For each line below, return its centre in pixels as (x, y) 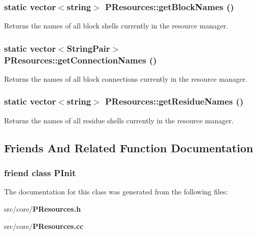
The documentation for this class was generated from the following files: (116, 192)
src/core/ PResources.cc (44, 226)
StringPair (88, 48)
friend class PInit (40, 173)
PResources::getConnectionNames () (81, 60)
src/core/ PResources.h (42, 208)
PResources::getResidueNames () (174, 101)
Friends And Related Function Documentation (129, 147)
